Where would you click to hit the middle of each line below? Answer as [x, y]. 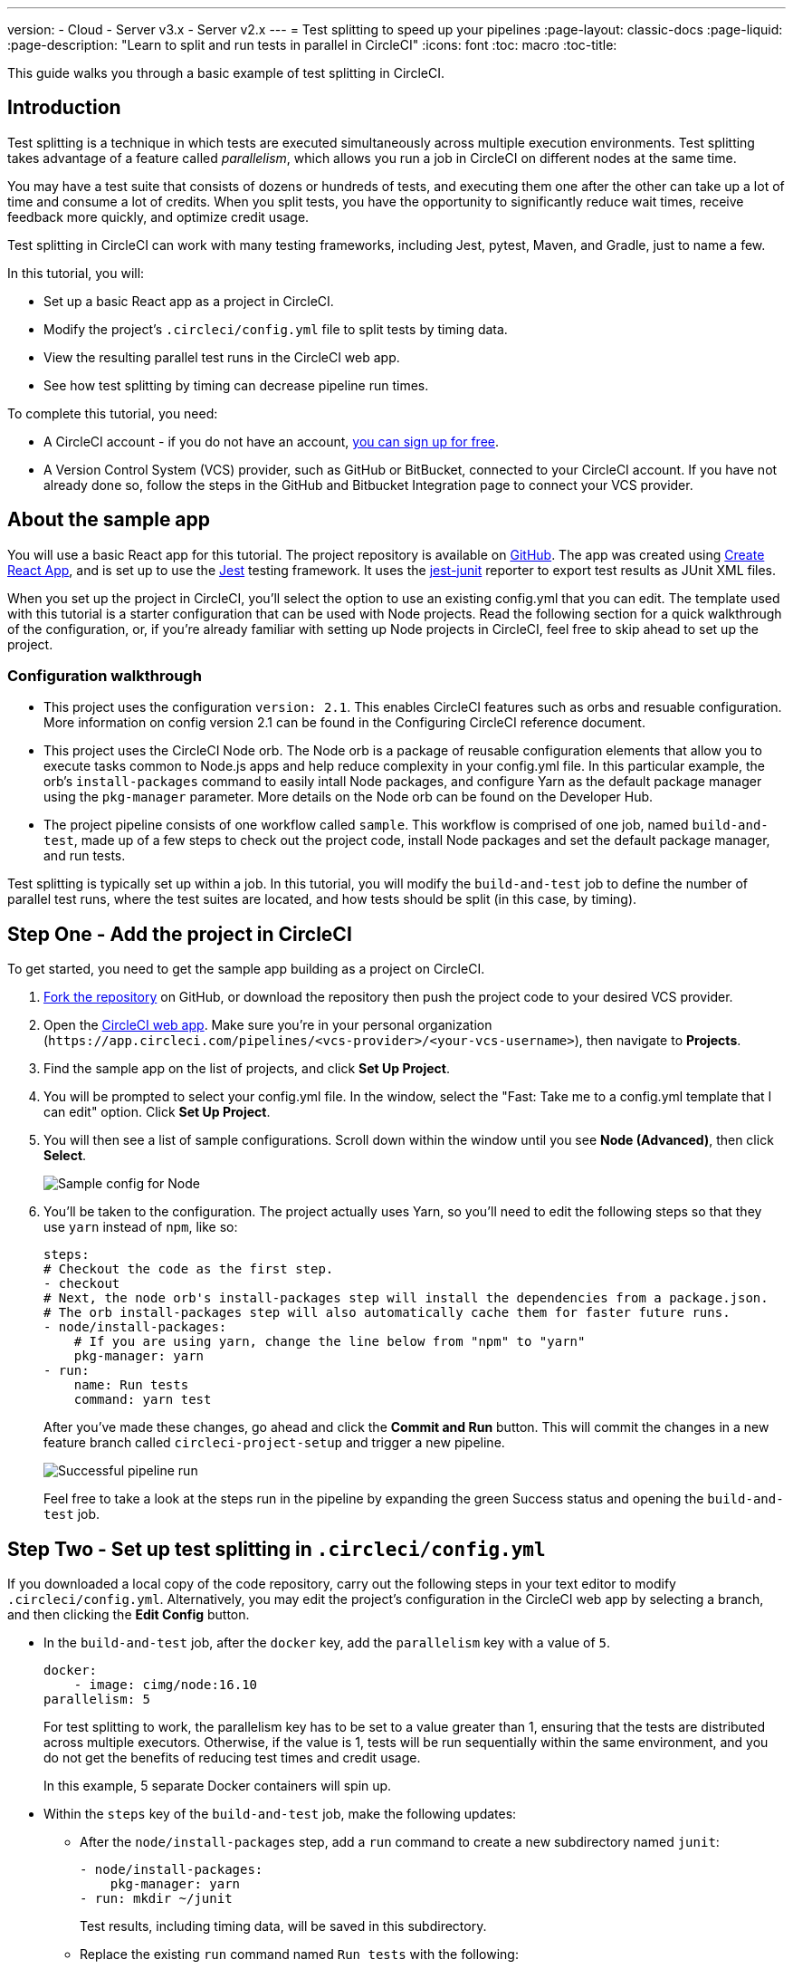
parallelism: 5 [97, 1700]
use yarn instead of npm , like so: [141, 1227]
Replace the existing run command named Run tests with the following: [299, 1955]
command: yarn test [143, 1400]
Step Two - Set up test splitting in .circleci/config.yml [277, 1549]
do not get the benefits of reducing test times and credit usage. [232, 1758]
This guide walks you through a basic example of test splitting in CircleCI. [226, 73]
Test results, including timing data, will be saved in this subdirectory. [283, 1926]
